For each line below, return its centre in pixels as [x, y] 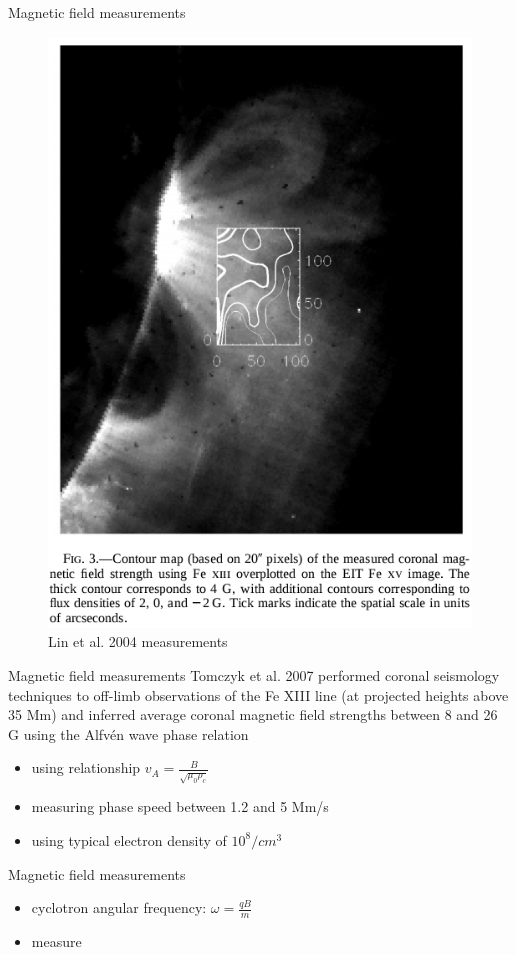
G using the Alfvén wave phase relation [128, 733]
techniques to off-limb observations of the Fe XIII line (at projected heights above [258, 694]
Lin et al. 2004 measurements [138, 641]
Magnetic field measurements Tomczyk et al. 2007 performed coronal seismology [254, 675]
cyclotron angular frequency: [119, 907]
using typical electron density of [129, 839]
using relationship [86, 767]
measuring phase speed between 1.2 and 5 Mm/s [180, 806]
